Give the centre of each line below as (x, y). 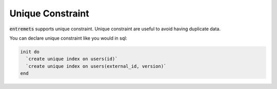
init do (30, 52)
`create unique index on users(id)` (72, 59)
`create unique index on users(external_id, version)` (96, 66)
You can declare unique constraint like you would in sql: (68, 38)
